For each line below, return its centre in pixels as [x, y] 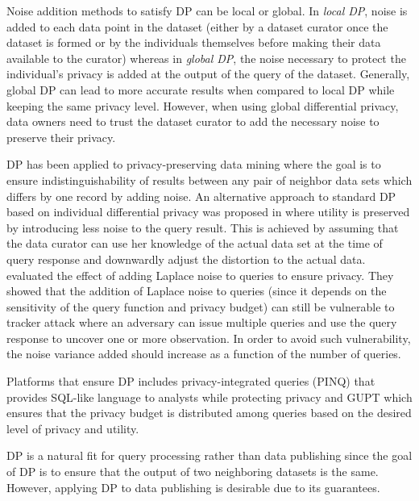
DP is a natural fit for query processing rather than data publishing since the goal [209, 455]
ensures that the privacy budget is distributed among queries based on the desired [209, 413]
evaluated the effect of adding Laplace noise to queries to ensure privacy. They [200, 275]
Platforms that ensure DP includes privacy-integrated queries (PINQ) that [191, 381]
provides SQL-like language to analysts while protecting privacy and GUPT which [209, 397]
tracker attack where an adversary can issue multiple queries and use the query [202, 322]
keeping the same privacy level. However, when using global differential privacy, [203, 105]
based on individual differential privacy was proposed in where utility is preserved [208, 212]
